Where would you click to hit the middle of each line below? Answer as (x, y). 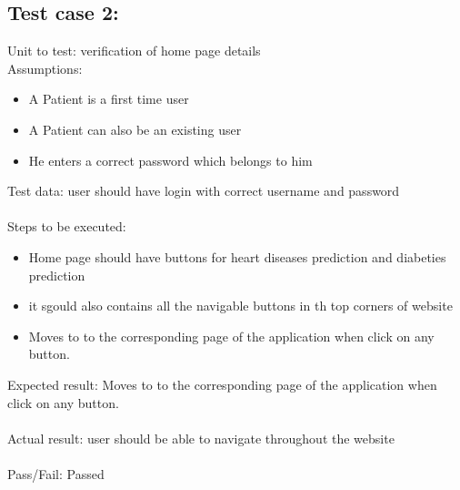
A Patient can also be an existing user (135, 129)
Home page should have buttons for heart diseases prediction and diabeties (237, 256)
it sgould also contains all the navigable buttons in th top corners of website (240, 306)
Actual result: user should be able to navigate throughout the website (201, 438)
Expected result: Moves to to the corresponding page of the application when (222, 384)
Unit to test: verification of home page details (134, 51)
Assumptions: (45, 68)
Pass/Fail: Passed (56, 473)
